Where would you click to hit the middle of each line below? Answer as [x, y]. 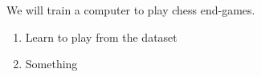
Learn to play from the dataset [101, 36]
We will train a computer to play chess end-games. [131, 10]
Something [51, 64]
